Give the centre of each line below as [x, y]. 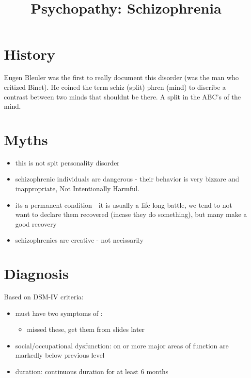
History [30, 54]
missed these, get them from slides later [86, 329]
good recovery [36, 223]
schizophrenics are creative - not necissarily [79, 240]
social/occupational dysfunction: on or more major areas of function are [122, 345]
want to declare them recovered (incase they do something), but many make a [131, 214]
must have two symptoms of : [59, 313]
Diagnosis [36, 273]
